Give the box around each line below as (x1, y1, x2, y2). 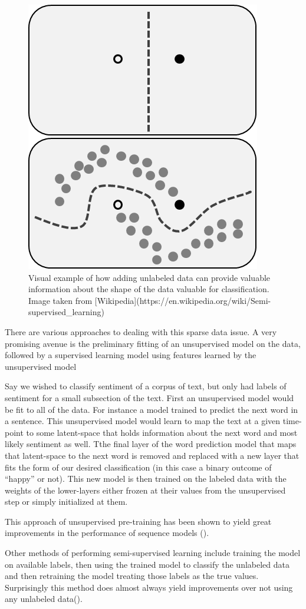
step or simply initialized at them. (5, 495, 128, 508)
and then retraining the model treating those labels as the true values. (5, 570, 259, 582)
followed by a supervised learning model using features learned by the (5, 349, 256, 361)
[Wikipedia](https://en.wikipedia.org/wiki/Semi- (94, 294, 271, 306)
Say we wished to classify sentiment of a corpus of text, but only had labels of (5, 380, 287, 392)
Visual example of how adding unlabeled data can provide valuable (28, 271, 271, 283)
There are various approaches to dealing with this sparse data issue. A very (5, 325, 277, 337)
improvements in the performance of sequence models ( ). (5, 527, 209, 539)
